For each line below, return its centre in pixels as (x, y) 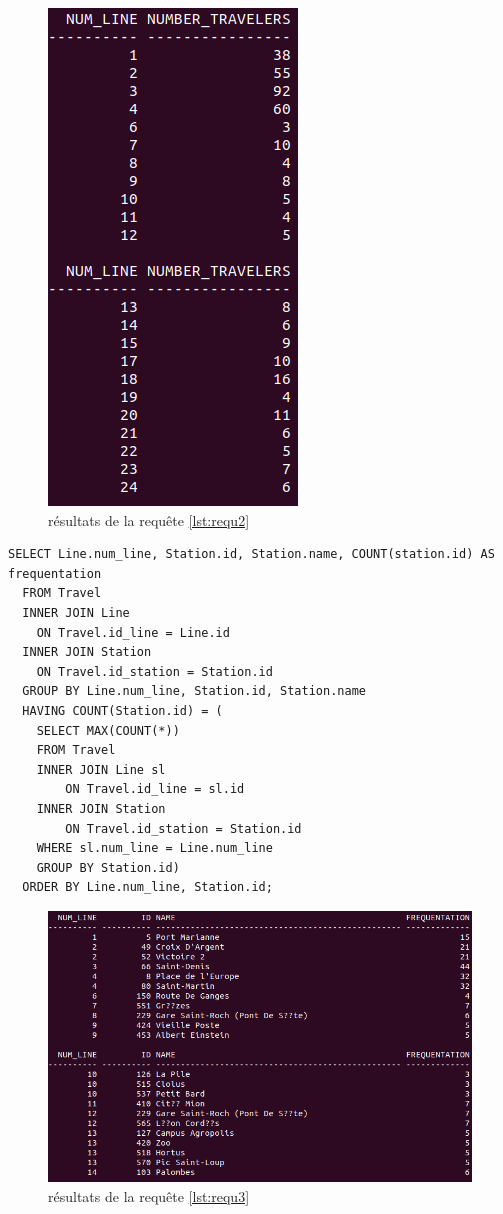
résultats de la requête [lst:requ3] (149, 1195)
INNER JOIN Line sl (101, 769)
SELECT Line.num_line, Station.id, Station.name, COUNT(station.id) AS (251, 554)
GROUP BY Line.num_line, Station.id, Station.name (194, 691)
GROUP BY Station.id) (108, 867)
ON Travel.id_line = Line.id (133, 632)
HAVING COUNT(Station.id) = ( (122, 710)
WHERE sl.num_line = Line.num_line (154, 848)
